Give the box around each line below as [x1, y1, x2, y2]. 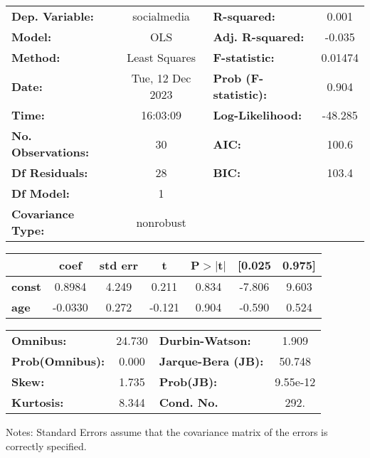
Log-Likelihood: [213, 107, 302, 123]
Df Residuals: [11, 164, 88, 181]
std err [99, 257, 139, 273]
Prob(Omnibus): [11, 353, 105, 369]
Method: [11, 49, 60, 65]
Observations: [11, 144, 90, 160]
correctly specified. [6, 438, 87, 453]
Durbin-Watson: [159, 332, 251, 348]
